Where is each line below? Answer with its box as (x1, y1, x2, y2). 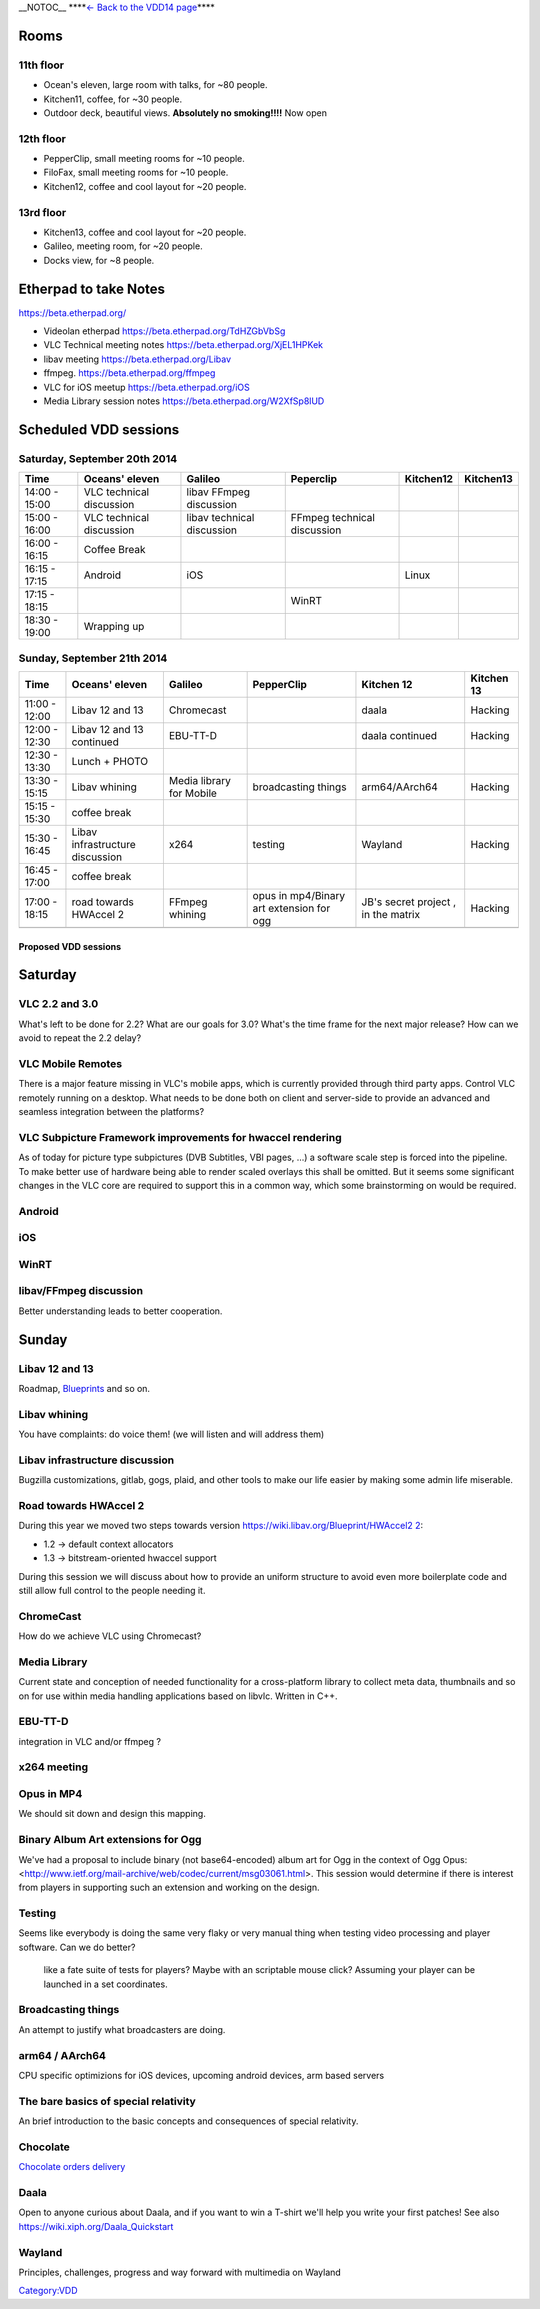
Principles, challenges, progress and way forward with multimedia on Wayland (18, 2266, 342, 2278)
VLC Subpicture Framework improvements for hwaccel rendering (18, 1130, 342, 1144)
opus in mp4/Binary (252, 888, 345, 902)
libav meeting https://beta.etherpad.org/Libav (43, 353, 232, 365)
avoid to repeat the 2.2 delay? (18, 1032, 142, 1044)
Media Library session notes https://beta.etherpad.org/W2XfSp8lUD (43, 395, 325, 407)
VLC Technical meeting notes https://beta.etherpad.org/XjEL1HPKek (43, 339, 324, 351)
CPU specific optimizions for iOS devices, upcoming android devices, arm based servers (18, 2069, 385, 2081)
